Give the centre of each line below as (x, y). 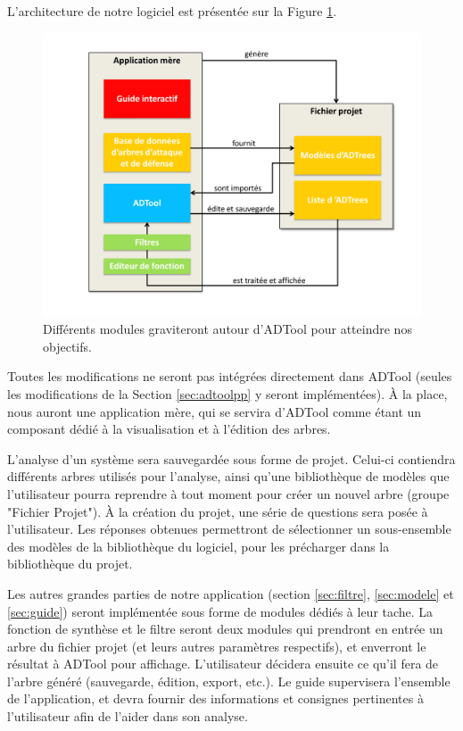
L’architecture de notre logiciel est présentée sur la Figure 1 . (172, 11)
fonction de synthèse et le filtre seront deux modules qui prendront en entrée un (225, 629)
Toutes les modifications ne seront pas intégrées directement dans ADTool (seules (230, 376)
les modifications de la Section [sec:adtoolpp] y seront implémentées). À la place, (227, 393)
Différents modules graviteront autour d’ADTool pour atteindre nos (227, 329)
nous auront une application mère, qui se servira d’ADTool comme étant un (215, 411)
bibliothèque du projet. (70, 564)
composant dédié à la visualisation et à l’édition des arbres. (169, 429)
